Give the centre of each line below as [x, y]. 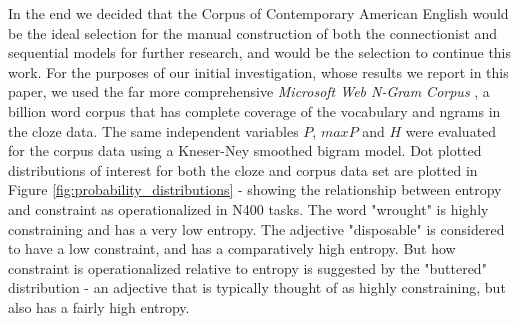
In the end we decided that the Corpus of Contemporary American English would [258, 13]
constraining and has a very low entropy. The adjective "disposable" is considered [256, 228]
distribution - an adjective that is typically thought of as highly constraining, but [257, 287]
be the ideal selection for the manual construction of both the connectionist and [253, 32]
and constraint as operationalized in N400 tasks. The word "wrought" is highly [248, 208]
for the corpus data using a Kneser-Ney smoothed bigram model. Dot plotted [245, 150]
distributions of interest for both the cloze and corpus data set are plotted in [243, 169]
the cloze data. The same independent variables [153, 130]
